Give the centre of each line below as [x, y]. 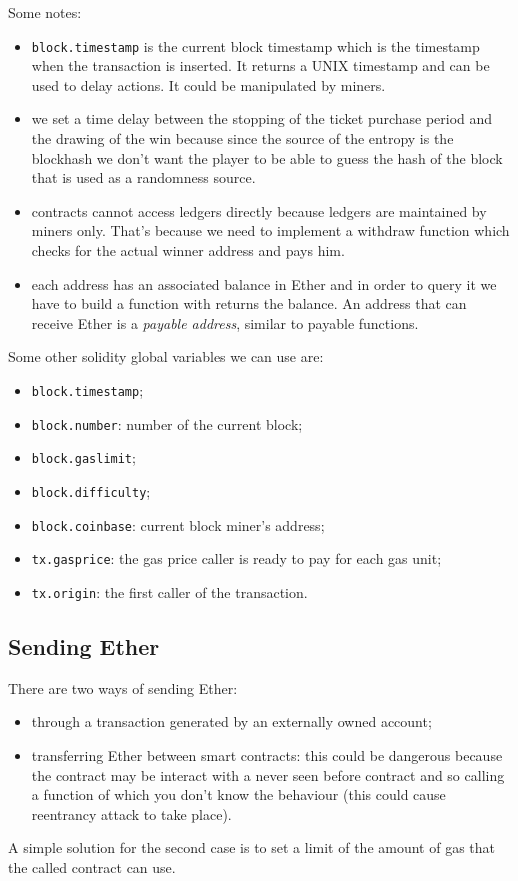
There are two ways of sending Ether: [123, 687]
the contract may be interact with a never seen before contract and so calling [268, 774]
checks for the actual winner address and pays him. [188, 250]
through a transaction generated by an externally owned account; [231, 721]
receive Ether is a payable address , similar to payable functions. [225, 322]
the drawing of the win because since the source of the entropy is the [242, 138]
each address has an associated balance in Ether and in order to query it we [264, 283]
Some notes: [45, 12]
